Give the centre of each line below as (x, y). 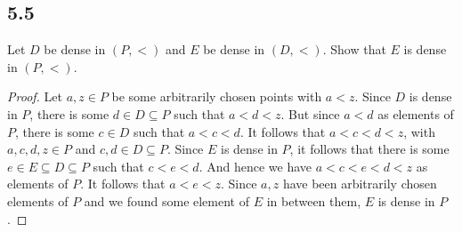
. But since (310, 113)
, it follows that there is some (369, 149)
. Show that (354, 49)
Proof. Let (35, 96)
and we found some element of (166, 200)
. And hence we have (255, 166)
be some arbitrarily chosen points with (217, 96)
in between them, (314, 200)
